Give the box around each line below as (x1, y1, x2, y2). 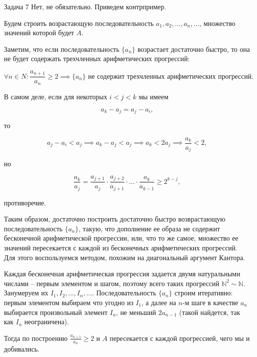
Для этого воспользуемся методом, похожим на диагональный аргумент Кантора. (4, 252, 245, 262)
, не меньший (116, 307, 156, 317)
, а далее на (141, 297, 176, 307)
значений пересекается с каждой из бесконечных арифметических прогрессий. (4, 242, 237, 252)
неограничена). (24, 316, 69, 327)
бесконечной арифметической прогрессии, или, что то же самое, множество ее (4, 233, 238, 243)
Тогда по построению (4, 333, 68, 343)
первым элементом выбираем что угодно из (4, 297, 134, 307)
